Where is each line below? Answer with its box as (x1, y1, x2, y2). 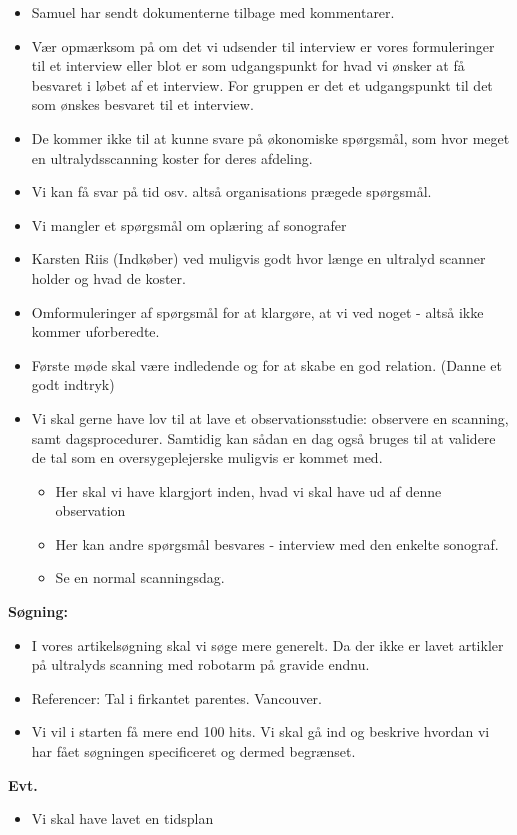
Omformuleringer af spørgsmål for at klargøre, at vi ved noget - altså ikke (31, 301, 484, 322)
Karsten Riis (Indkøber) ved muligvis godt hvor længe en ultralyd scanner (31, 248, 486, 269)
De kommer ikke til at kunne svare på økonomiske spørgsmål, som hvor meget (31, 127, 510, 148)
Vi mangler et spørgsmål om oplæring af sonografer (31, 214, 347, 235)
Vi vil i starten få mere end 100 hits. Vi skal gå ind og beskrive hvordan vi (31, 721, 490, 742)
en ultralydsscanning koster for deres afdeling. (31, 147, 313, 168)
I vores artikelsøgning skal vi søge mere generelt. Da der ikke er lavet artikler (31, 634, 504, 655)
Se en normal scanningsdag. (55, 567, 225, 588)
